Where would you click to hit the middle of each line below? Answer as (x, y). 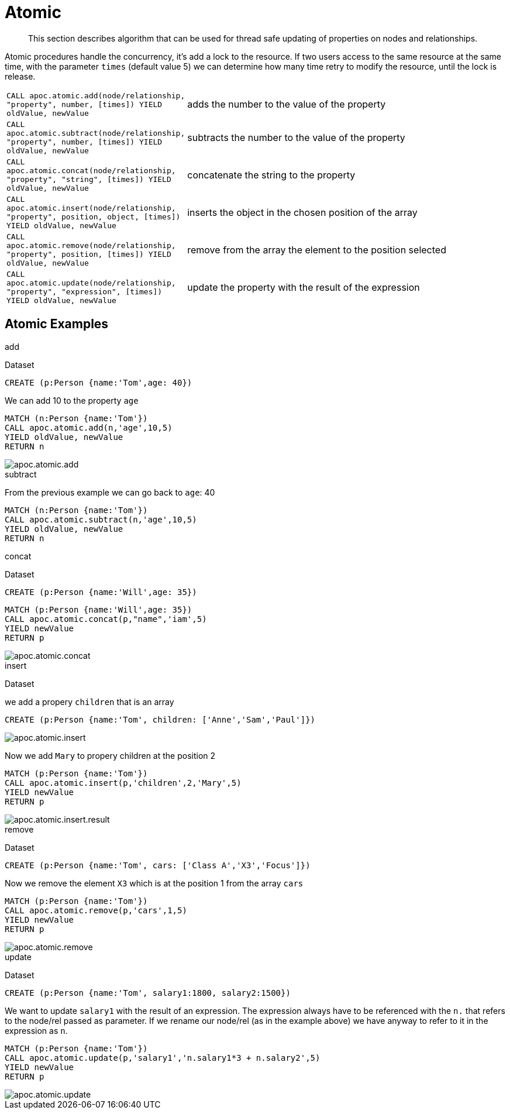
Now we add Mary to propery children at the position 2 (110, 755)
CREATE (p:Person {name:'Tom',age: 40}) (99, 382)
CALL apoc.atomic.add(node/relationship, (96, 95)
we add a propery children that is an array (89, 702)
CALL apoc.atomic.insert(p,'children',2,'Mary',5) (123, 783)
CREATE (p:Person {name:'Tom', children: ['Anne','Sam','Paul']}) (160, 719)
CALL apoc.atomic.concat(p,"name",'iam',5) (106, 619)
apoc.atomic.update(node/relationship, (91, 283)
